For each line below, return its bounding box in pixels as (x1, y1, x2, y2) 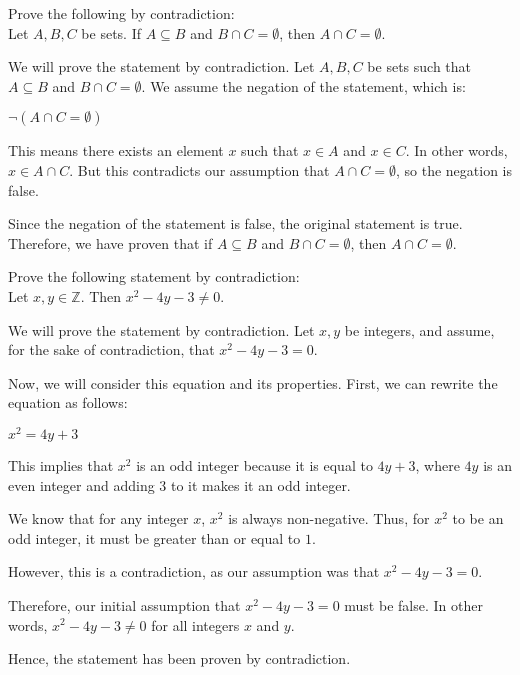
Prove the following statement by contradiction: (8, 266, 300, 287)
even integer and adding (8, 474, 155, 495)
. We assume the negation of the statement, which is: (141, 75, 466, 96)
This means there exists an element (8, 140, 224, 161)
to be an (452, 508, 504, 529)
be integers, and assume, (344, 319, 495, 340)
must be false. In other (344, 594, 483, 615)
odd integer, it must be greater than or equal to (8, 527, 301, 548)
